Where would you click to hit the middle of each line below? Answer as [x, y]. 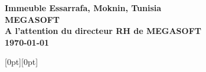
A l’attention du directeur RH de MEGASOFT [103, 31]
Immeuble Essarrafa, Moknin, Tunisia [83, 8]
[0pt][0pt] [22, 62]
